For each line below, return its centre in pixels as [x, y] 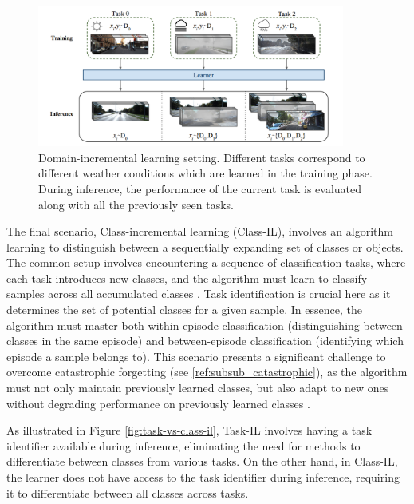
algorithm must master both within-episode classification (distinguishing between [205, 325]
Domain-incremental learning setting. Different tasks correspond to [202, 157]
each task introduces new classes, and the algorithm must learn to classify [187, 278]
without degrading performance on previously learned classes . [158, 403]
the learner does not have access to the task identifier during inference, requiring [203, 477]
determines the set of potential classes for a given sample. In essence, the [184, 310]
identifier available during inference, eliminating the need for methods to [183, 445]
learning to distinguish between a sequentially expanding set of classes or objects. [205, 246]
